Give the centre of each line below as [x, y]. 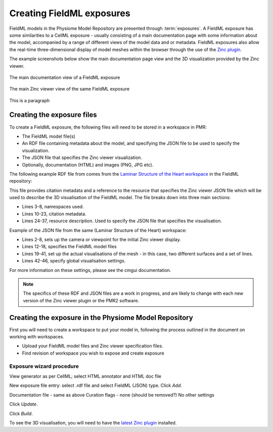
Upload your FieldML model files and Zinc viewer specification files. [93, 346]
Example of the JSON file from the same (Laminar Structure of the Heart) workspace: [98, 230]
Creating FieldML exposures [70, 13]
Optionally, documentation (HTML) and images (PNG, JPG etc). [88, 165]
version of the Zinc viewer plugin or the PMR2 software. [81, 300]
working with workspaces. [37, 337]
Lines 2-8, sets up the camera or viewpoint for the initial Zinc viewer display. [102, 240]
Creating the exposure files [53, 115]
